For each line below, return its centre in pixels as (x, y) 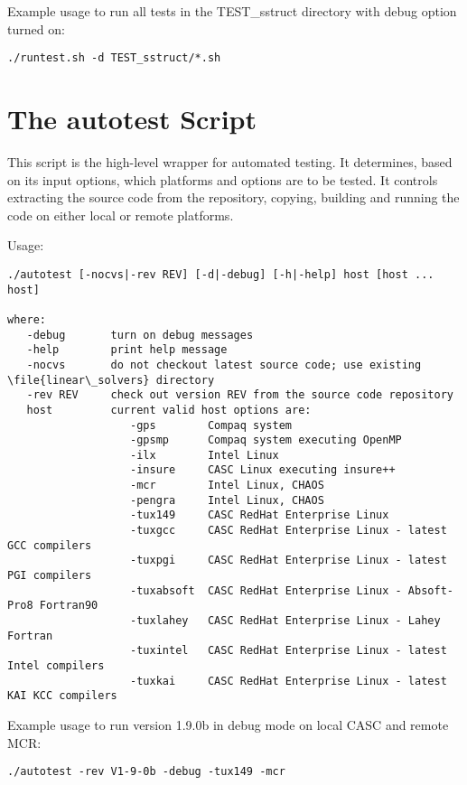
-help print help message (127, 350)
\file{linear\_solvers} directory (111, 380)
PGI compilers (50, 576)
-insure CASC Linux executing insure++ (263, 470)
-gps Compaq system (211, 425)
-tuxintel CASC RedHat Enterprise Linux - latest (289, 651)
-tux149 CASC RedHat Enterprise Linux (260, 515)
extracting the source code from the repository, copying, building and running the (233, 197)
